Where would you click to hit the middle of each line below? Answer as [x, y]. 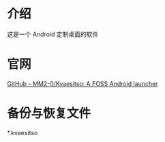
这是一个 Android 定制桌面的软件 [53, 34]
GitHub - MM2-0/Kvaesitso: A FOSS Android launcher [82, 83]
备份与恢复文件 [49, 114]
